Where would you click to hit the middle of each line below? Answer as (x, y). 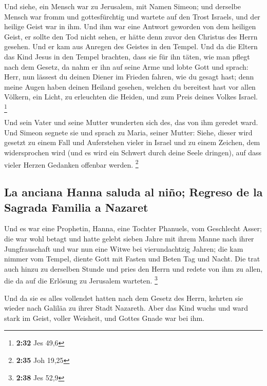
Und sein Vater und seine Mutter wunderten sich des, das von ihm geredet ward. (131, 122)
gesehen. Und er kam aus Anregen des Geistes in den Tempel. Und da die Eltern (131, 46)
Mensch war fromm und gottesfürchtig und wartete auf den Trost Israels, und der (132, 16)
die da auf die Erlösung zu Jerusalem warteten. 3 (81, 280)
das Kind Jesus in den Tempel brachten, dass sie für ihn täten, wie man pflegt (127, 56)
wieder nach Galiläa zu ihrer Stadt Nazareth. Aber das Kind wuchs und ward (126, 308)
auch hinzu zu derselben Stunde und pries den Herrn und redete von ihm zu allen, (133, 268)
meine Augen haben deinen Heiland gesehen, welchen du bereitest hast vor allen (130, 86)
